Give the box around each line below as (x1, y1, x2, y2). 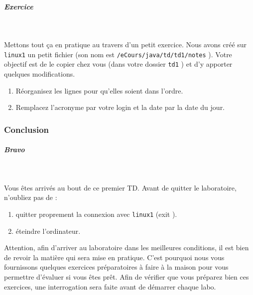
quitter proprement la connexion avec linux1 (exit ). (15, 209, 177, 219)
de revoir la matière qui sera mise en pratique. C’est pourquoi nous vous (4, 252, 225, 262)
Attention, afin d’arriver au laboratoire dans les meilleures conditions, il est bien (4, 242, 249, 253)
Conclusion (4, 123, 49, 135)
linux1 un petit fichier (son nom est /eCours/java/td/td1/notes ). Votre (4, 49, 232, 59)
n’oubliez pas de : (4, 192, 57, 202)
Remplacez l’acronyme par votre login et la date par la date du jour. (15, 102, 225, 112)
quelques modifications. (4, 69, 75, 79)
